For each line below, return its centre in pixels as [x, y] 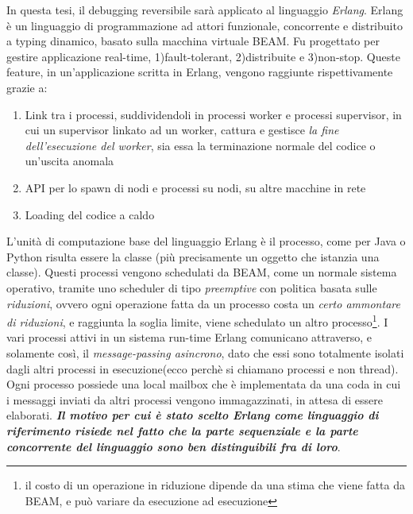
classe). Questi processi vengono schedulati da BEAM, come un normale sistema [202, 272]
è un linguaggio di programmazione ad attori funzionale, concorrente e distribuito [205, 25]
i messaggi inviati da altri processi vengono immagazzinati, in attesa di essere [195, 399]
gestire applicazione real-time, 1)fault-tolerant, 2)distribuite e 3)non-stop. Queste [203, 56]
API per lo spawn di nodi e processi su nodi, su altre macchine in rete [195, 187]
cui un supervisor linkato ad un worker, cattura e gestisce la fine [182, 130]
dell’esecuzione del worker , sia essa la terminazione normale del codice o [200, 145]
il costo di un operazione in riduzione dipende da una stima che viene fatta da [215, 485]
